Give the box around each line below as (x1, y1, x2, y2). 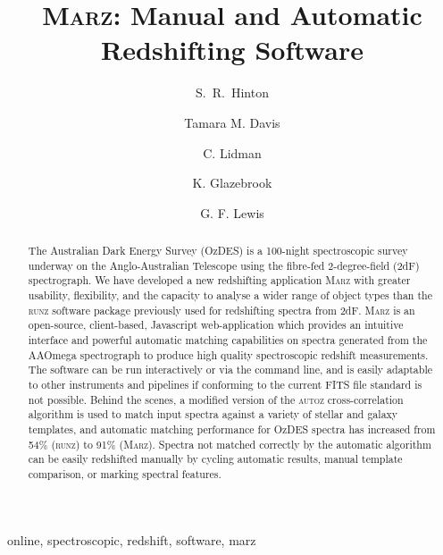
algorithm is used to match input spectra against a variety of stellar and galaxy (28, 407, 398, 422)
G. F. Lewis (200, 203, 264, 222)
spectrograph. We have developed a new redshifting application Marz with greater (28, 273, 411, 288)
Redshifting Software (101, 31, 364, 68)
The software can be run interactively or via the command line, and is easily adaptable (28, 362, 432, 377)
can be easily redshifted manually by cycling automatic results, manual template (28, 451, 403, 467)
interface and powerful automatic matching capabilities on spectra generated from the (28, 332, 428, 348)
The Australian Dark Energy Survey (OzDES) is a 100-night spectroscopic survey (28, 243, 408, 258)
